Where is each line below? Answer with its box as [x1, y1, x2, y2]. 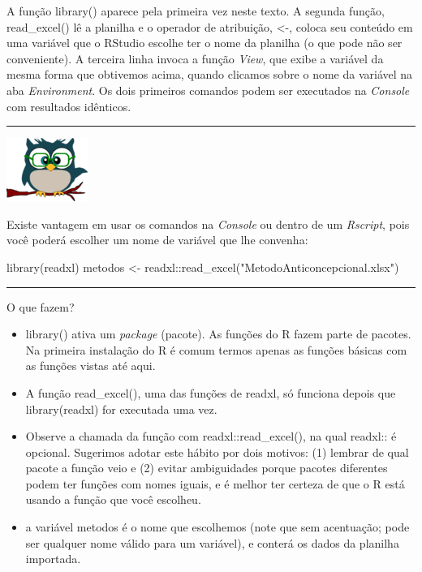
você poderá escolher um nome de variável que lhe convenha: [6, 231, 308, 248]
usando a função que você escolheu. [25, 491, 201, 508]
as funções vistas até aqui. [25, 357, 156, 374]
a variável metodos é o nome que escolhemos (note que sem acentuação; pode [25, 518, 410, 535]
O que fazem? [6, 298, 75, 315]
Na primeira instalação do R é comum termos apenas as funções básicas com [25, 341, 407, 358]
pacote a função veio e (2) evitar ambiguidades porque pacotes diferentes [25, 459, 388, 476]
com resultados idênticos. [6, 97, 131, 114]
